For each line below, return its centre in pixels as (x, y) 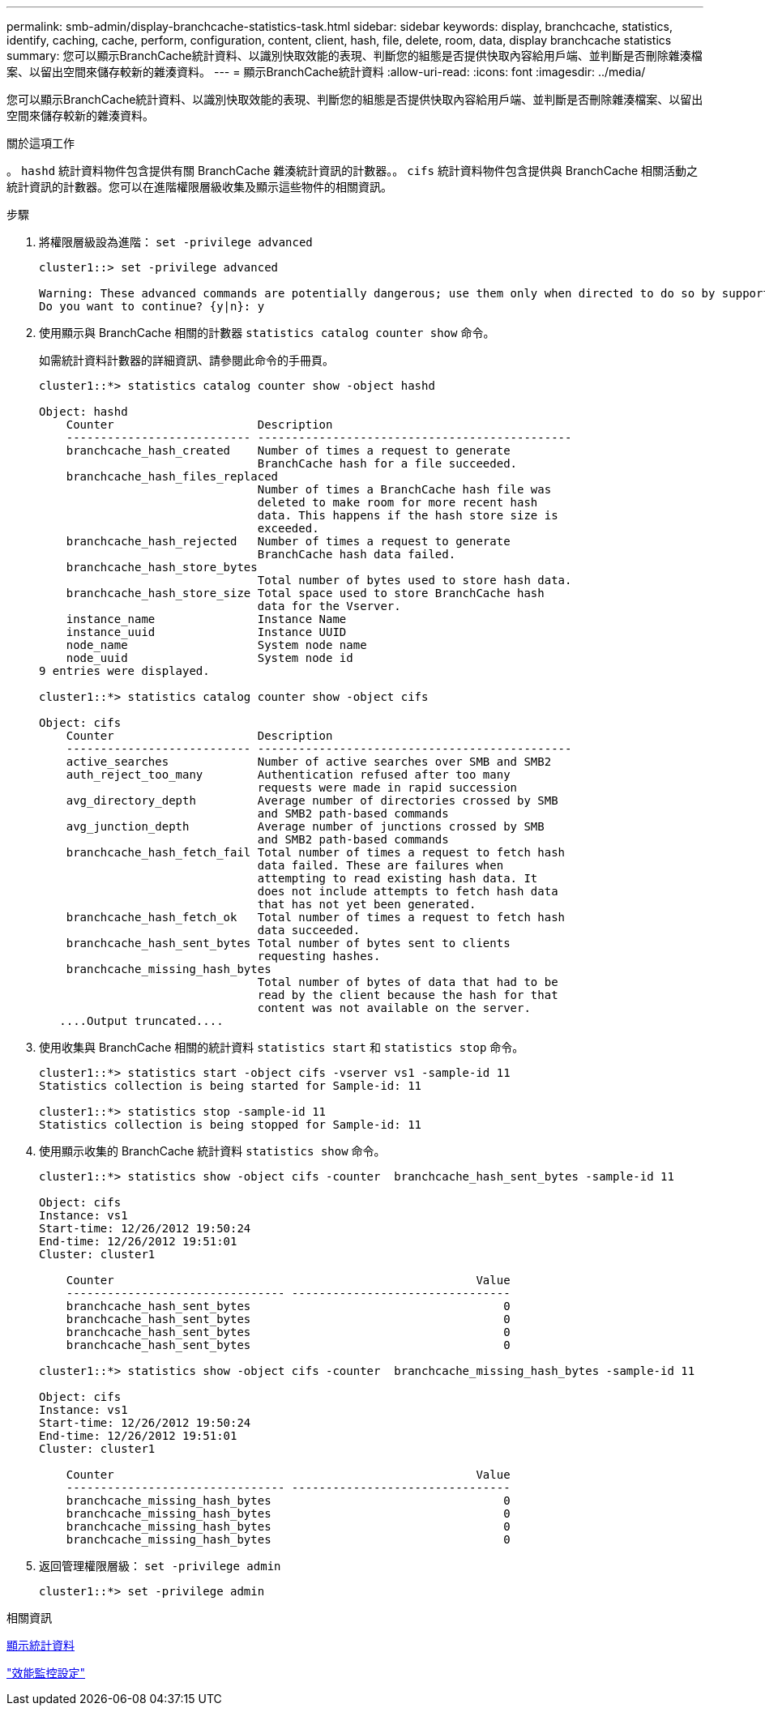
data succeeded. (309, 930)
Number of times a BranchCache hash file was (404, 489)
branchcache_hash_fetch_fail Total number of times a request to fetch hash (316, 852)
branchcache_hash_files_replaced (172, 476)
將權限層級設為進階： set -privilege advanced (176, 242)
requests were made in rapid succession (387, 788)
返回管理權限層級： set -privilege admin (160, 1566)
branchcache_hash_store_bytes (162, 567)
